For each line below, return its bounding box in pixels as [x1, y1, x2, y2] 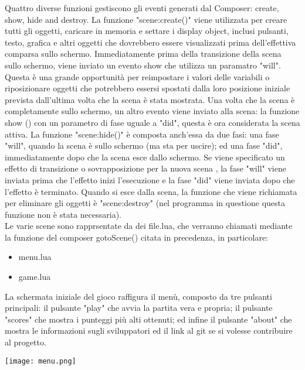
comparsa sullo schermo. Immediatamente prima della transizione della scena [5, 47, 282, 60]
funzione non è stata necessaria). [5, 208, 121, 220]
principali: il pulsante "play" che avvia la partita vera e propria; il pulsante [5, 302, 273, 314]
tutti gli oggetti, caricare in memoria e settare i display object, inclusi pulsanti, [5, 25, 289, 37]
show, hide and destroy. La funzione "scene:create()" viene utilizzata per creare [5, 13, 287, 25]
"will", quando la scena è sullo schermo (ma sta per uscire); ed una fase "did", [5, 139, 283, 152]
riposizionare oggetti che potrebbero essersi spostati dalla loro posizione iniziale [5, 82, 290, 94]
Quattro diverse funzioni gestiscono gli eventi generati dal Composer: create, [5, 2, 279, 13]
